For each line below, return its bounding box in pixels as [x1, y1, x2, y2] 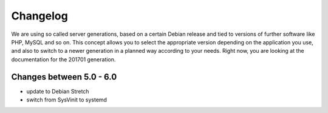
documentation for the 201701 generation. [11, 55, 116, 63]
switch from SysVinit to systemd [26, 96, 108, 103]
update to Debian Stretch [26, 87, 89, 95]
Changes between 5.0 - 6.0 [11, 72, 117, 82]
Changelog [11, 9, 68, 22]
